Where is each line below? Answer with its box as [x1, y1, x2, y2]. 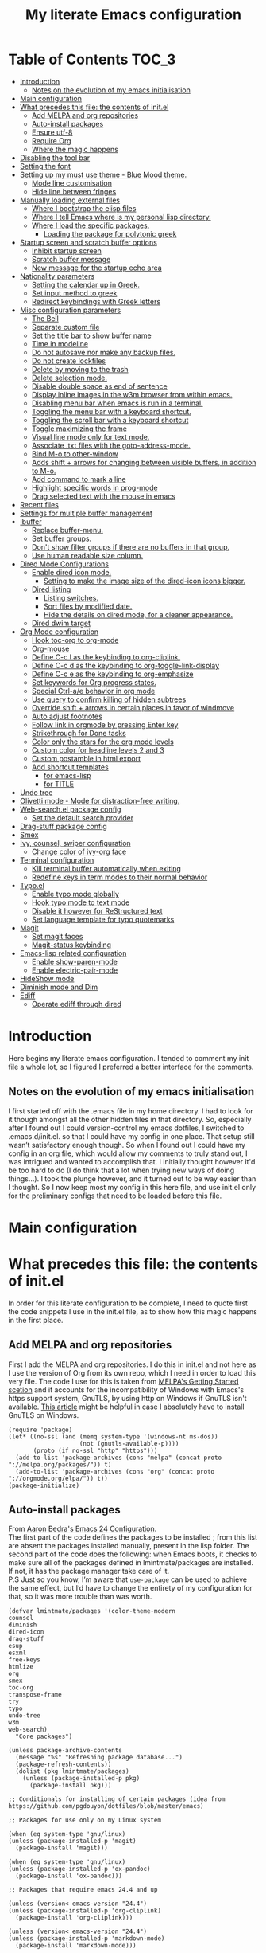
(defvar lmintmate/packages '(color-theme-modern [8, 1607, 176, 1615]
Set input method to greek [31, 288, 118, 298]
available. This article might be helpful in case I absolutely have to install [8, 1402, 245, 1411]
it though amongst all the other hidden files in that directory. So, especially [8, 1114, 252, 1124]
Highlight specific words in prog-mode [31, 483, 158, 492]
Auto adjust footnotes [31, 711, 103, 721]
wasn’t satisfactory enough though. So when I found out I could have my [8, 1140, 246, 1149]
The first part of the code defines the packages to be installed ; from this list [8, 1532, 258, 1542]
